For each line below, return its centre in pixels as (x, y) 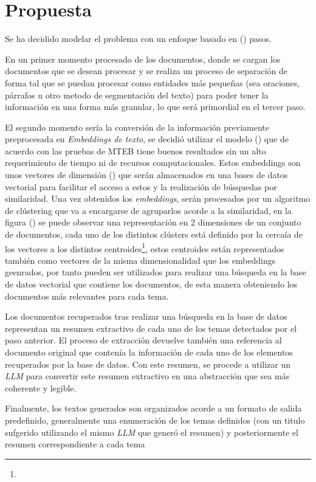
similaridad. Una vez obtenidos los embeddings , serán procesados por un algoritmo (158, 198)
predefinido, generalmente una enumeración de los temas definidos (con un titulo (155, 420)
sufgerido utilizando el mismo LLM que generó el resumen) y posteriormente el (152, 432)
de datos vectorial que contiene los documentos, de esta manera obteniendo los (151, 284)
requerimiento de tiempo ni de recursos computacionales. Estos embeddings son (153, 163)
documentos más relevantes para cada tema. (87, 296)
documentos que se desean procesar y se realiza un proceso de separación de (146, 71)
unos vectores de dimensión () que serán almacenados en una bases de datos (146, 175)
